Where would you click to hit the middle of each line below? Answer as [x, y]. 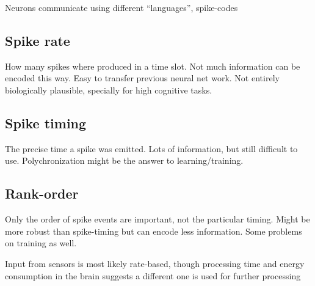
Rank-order [42, 193]
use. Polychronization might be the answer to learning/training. [124, 160]
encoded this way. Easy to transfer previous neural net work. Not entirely [142, 78]
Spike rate [38, 40]
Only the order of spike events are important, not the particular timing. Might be [157, 219]
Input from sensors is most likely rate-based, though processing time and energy [155, 263]
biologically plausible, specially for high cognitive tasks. [109, 90]
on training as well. [41, 243]
